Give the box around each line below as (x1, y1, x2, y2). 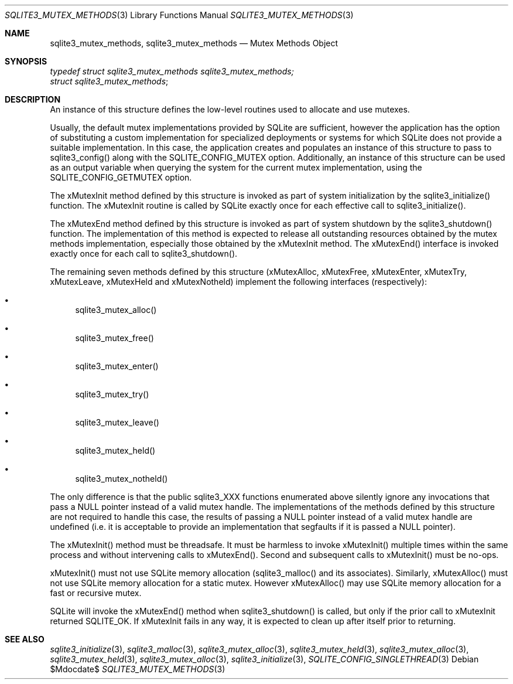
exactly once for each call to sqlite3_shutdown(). (50, 249, 238, 258)
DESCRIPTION (5, 94, 61, 104)
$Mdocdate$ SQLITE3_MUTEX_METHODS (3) (50, 664, 225, 674)
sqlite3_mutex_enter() (75, 361, 159, 371)
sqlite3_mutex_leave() (75, 417, 159, 427)
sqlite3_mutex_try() (75, 389, 149, 399)
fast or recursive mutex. (50, 588, 142, 598)
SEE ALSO (5, 634, 45, 644)
